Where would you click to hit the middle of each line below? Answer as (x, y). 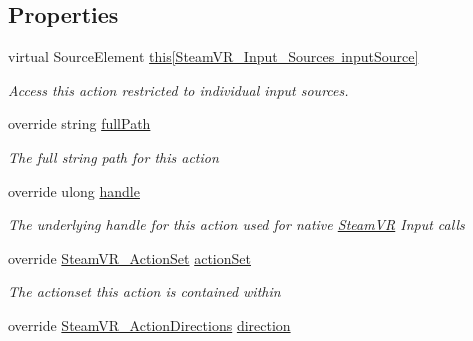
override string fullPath (79, 123)
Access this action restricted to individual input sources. (178, 89)
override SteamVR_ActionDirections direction (149, 324)
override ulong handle (74, 190)
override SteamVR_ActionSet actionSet (129, 257)
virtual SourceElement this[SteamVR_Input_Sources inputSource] (213, 56)
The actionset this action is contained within (144, 291)
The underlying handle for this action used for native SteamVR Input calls (236, 224)
